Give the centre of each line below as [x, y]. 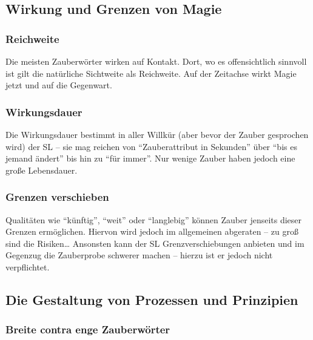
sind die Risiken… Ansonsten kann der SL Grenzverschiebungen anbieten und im [155, 243]
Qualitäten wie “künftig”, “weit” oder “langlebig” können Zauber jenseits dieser [154, 219]
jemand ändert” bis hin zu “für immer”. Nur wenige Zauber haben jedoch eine [150, 158]
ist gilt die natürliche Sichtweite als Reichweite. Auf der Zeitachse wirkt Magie [151, 73]
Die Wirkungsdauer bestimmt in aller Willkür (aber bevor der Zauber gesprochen [157, 134]
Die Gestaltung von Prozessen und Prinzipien [152, 299]
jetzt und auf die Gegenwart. [59, 85]
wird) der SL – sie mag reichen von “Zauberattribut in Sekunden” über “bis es [151, 146]
